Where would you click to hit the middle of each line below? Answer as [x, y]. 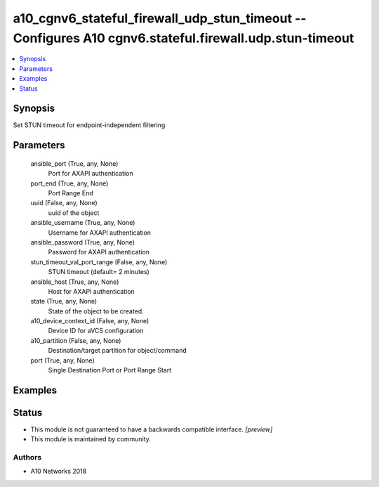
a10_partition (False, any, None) [76, 340]
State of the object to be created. [96, 311]
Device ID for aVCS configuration [96, 331]
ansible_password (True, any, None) [82, 242]
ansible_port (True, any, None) [74, 163]
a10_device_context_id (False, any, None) [90, 321]
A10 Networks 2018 [59, 472]
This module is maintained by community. [91, 439]
